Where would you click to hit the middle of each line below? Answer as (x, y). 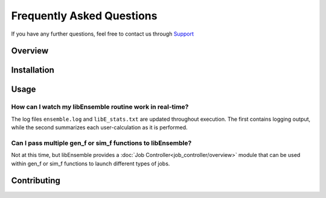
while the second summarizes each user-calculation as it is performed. (99, 127)
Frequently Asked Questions (84, 16)
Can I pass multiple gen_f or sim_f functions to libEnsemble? (101, 143)
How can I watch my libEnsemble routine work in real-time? (100, 107)
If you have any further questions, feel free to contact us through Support (103, 34)
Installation (33, 70)
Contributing (36, 181)
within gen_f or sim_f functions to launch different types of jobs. (91, 164)
